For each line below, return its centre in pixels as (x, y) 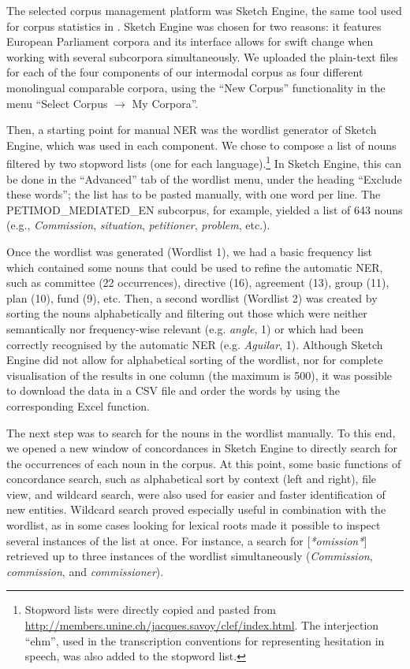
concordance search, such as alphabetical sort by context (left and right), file (192, 479)
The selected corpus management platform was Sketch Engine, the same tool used (204, 10)
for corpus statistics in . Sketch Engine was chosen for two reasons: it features (194, 26)
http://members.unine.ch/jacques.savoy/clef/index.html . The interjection (202, 625)
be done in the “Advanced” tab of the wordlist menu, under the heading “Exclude (204, 178)
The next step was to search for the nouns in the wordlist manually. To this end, (201, 432)
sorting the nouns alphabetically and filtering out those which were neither (187, 313)
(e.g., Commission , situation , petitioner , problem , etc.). (138, 225)
